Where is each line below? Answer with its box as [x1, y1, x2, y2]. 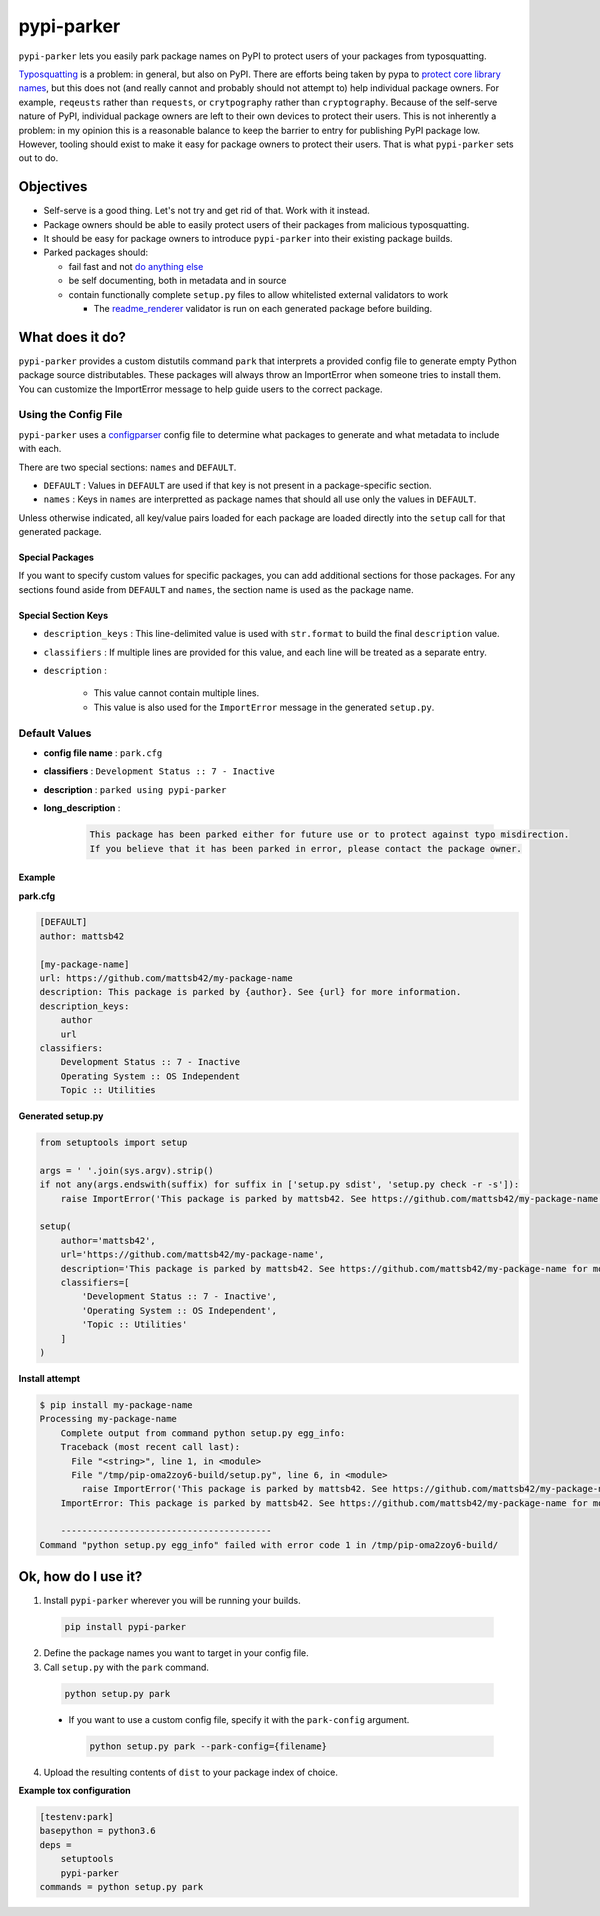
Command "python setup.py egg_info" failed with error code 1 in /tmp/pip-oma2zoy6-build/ [39, 1539, 499, 1550]
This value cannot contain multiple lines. [93, 687, 260, 699]
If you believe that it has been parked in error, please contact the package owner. [89, 843, 522, 854]
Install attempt [18, 1372, 80, 1384]
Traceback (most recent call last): [60, 1441, 240, 1453]
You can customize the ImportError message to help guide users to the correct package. [18, 383, 384, 395]
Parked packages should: [43, 246, 149, 259]
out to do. [18, 152, 59, 164]
